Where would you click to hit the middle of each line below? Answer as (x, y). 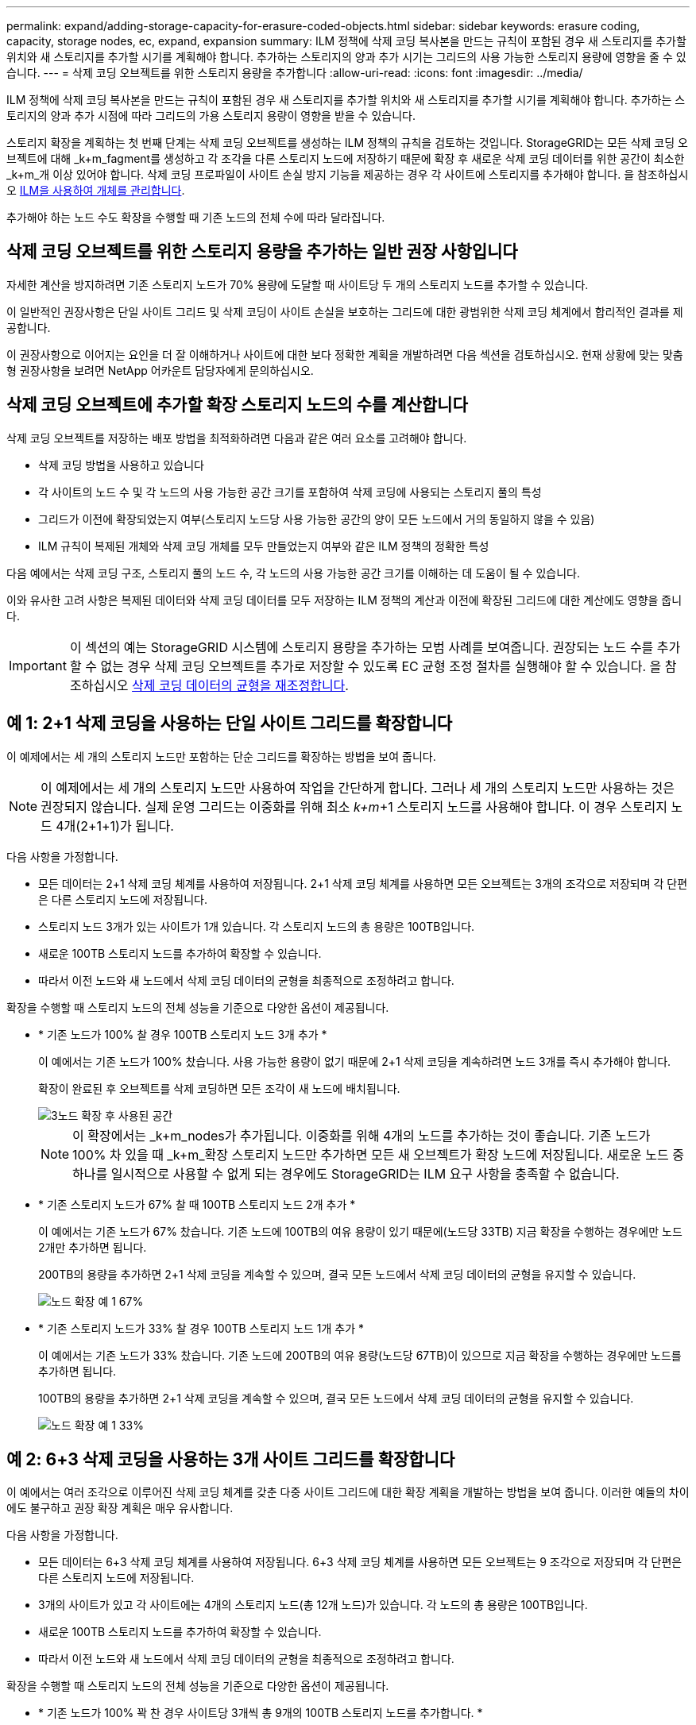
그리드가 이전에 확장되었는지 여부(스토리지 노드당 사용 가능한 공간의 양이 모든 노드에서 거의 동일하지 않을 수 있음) (317, 519)
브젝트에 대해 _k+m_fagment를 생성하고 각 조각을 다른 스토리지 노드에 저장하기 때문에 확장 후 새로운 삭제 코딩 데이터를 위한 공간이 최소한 (346, 158)
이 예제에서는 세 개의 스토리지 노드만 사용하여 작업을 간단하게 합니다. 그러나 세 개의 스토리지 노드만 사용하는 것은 (358, 787)
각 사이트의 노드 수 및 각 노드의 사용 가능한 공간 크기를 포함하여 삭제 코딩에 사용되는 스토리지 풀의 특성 (290, 492)
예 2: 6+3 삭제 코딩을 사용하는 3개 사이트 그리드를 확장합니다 (231, 1459)
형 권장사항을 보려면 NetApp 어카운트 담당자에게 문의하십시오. (160, 370)
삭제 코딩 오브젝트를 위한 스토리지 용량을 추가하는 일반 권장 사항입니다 (262, 252)
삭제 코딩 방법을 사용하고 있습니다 (121, 465)
